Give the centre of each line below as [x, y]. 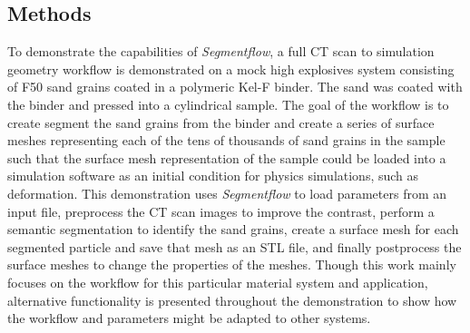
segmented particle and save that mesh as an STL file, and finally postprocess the [235, 246]
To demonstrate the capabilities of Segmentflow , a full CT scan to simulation [221, 51]
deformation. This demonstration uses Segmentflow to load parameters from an [227, 193]
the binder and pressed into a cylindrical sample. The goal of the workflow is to [228, 104]
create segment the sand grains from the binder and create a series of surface [221, 122]
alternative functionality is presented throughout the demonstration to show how [232, 300]
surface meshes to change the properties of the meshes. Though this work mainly [232, 264]
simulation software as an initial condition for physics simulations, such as [213, 176]
